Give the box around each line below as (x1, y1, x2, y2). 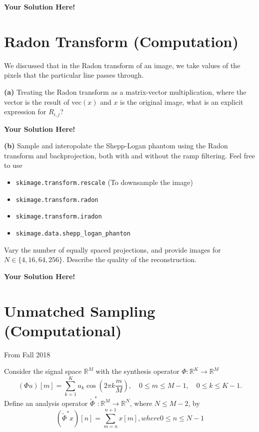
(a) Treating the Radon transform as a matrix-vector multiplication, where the (4, 86, 246, 97)
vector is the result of (4, 96, 69, 107)
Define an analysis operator (4, 397, 88, 408)
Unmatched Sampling (4, 300, 155, 321)
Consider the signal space (4, 366, 82, 376)
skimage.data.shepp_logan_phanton (15, 230, 130, 237)
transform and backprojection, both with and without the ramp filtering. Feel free (4, 150, 255, 160)
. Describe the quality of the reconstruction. (62, 254, 197, 265)
